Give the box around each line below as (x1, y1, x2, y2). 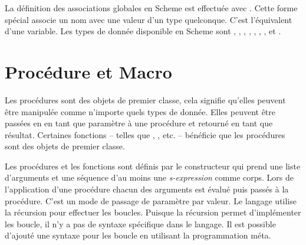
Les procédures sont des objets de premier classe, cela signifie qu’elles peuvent (5, 93, 286, 106)
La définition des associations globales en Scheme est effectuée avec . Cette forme (5, 2, 298, 14)
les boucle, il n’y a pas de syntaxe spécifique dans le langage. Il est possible (5, 217, 276, 230)
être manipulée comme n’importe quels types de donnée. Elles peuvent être (5, 105, 276, 117)
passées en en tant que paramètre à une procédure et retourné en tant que (5, 117, 273, 129)
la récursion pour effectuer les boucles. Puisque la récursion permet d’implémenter (5, 206, 301, 218)
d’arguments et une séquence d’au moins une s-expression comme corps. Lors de (5, 171, 294, 184)
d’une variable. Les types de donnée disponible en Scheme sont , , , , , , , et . (5, 25, 281, 37)
